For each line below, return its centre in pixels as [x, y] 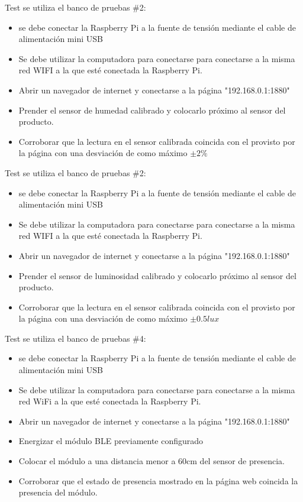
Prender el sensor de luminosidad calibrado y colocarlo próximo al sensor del [157, 275]
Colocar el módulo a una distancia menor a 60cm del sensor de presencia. [151, 461]
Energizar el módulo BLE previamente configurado [111, 441]
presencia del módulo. [58, 492]
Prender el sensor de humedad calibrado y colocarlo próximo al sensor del [152, 110]
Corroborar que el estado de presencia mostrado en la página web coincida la [158, 480]
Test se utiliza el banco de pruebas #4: [75, 338]
